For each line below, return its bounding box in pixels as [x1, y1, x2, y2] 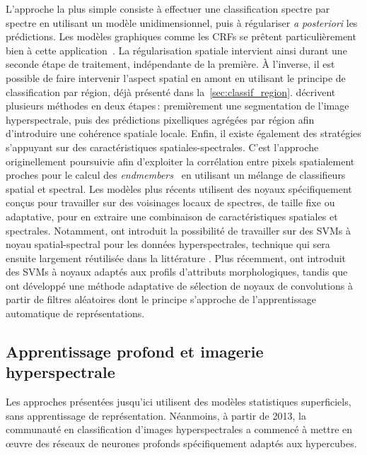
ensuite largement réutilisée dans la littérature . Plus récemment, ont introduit [6, 250, 346, 265]
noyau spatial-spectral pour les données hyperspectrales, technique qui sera [6, 237, 330, 252]
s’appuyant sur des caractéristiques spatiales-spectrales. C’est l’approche [6, 139, 319, 154]
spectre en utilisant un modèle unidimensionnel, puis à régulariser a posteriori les [6, 15, 358, 30]
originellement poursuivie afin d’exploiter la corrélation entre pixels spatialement [6, 153, 355, 168]
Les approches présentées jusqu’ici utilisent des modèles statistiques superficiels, [6, 394, 351, 409]
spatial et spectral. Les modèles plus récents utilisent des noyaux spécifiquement [6, 181, 352, 196]
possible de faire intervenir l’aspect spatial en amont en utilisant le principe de [6, 70, 346, 85]
